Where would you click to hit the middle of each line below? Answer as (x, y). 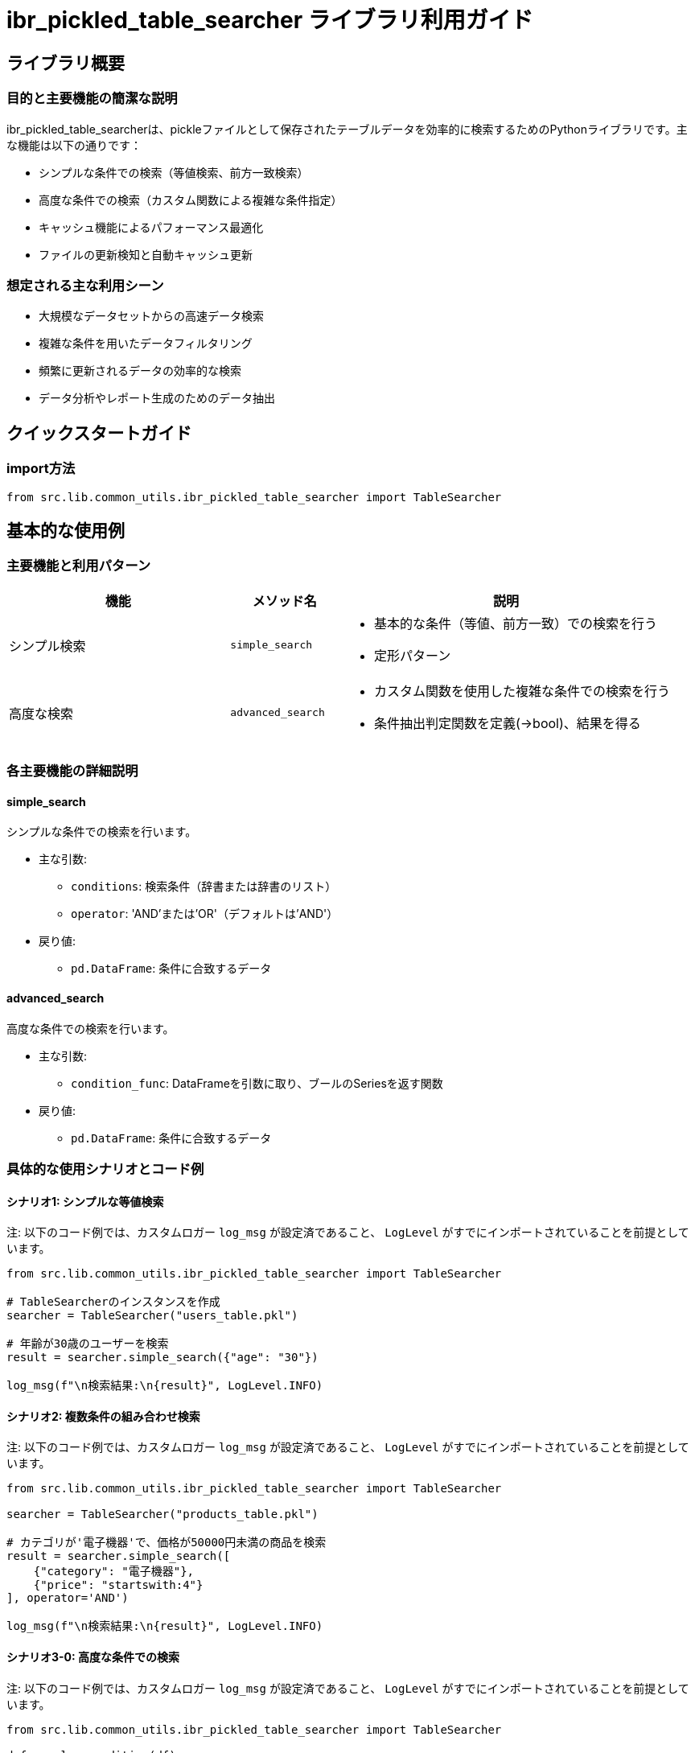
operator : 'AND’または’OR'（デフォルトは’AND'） (205, 914)
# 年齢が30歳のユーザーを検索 (88, 1344)
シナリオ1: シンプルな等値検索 (85, 1201)
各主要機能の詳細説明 (72, 771)
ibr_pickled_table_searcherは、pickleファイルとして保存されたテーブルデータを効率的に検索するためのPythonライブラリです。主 (347, 129)
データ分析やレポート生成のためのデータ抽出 (157, 398)
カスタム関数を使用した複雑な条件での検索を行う (522, 691)
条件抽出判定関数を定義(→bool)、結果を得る (507, 723)
